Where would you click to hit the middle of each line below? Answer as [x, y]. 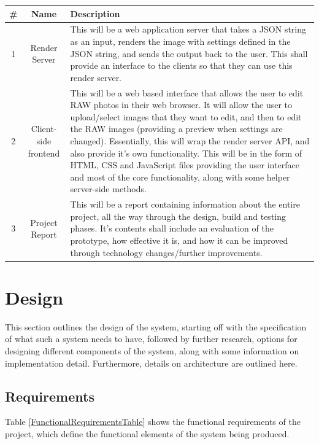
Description [95, 13]
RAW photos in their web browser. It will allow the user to [181, 105]
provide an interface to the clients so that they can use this [181, 65]
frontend [44, 153]
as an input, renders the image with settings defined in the [180, 41]
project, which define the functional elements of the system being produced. [147, 433]
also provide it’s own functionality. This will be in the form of [186, 153]
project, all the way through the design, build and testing [178, 216]
